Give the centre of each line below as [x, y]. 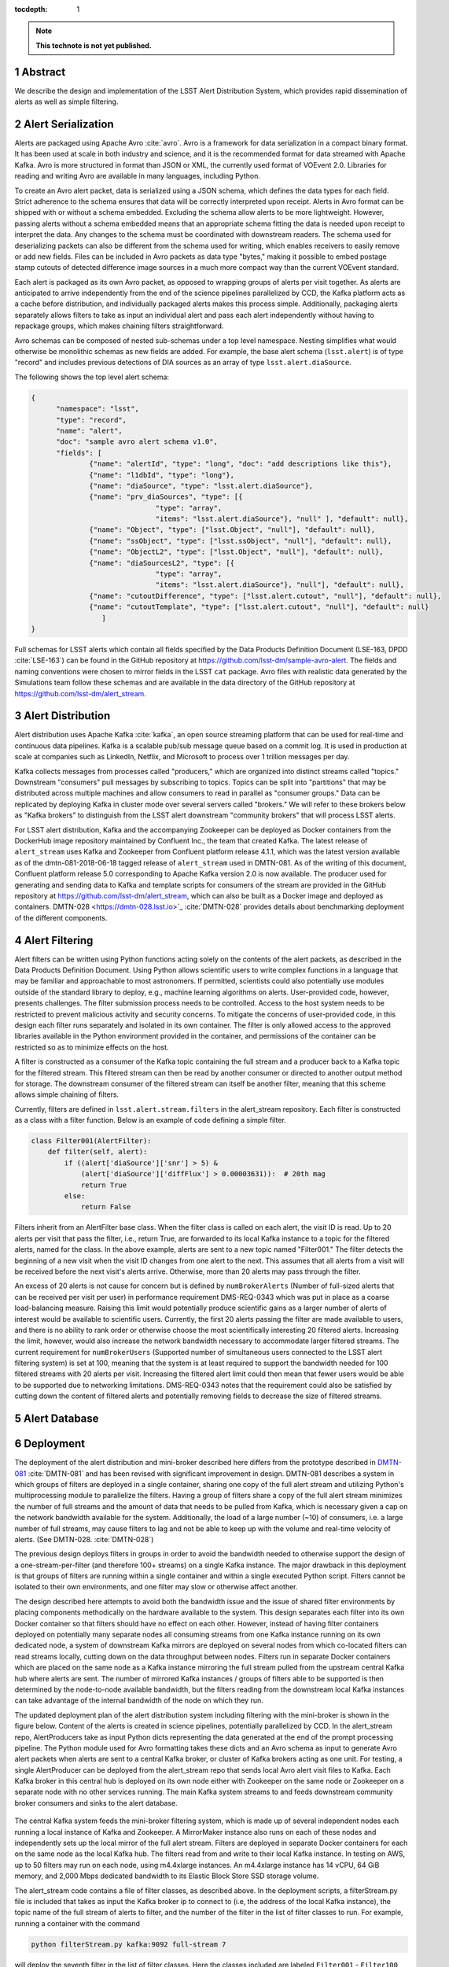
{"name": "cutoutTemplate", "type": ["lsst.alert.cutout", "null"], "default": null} [259, 607]
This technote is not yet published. [94, 45]
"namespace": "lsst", [98, 409]
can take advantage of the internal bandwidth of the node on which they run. [139, 1700]
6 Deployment [50, 1444]
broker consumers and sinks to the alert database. [96, 1803]
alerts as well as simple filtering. [66, 101]
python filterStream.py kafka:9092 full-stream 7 [129, 1944]
